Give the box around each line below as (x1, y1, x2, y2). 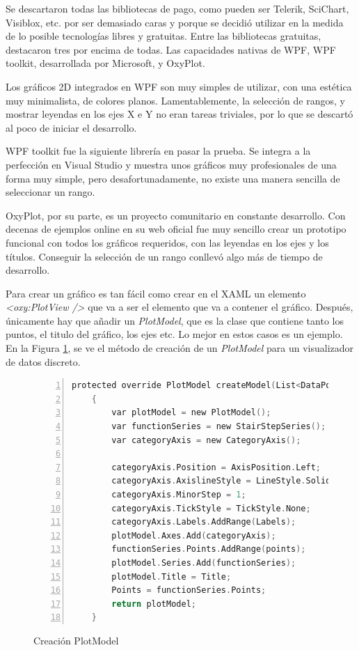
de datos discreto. (6, 354, 81, 369)
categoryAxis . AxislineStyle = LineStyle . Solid (111, 476, 331, 486)
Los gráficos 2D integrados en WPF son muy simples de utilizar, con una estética (6, 79, 352, 93)
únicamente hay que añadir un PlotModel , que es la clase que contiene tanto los (6, 313, 344, 327)
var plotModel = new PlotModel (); (111, 408, 271, 418)
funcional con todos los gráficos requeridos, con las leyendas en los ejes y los (6, 235, 329, 249)
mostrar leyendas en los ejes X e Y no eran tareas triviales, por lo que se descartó (6, 107, 353, 121)
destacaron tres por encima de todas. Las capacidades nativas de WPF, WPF (6, 42, 336, 56)
